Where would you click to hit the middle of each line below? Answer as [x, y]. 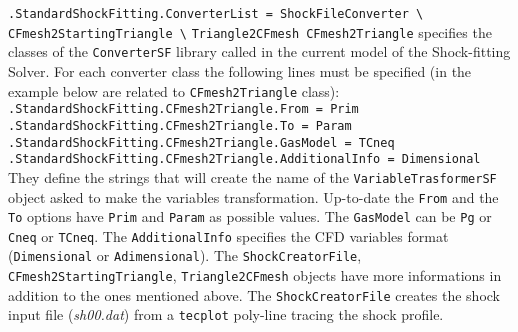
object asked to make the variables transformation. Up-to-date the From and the [253, 196]
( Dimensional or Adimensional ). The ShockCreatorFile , [185, 255]
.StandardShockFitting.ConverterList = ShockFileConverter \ [216, 14]
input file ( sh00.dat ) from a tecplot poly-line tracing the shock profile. [226, 314]
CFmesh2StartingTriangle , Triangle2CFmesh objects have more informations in [255, 275]
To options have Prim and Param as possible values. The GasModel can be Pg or [250, 216]
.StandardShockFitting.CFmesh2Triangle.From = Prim [183, 109]
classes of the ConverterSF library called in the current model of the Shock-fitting [259, 51]
